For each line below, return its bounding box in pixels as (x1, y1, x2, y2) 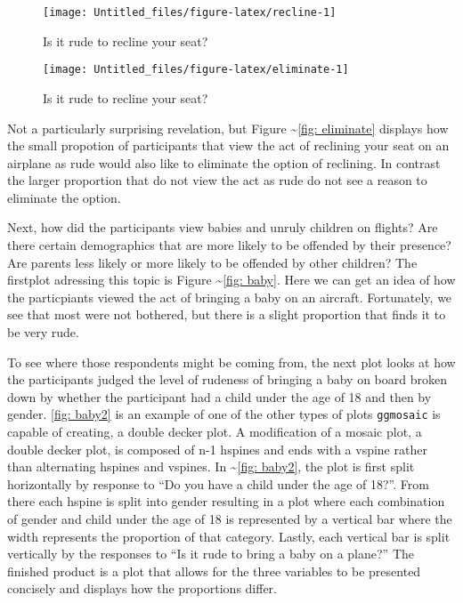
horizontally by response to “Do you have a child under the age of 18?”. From (7, 474, 429, 493)
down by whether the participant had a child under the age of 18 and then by (7, 387, 432, 406)
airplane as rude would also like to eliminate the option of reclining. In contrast (7, 153, 441, 172)
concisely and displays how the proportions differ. (7, 579, 278, 598)
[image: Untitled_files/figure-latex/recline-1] (43, 6, 337, 19)
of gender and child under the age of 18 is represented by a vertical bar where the (7, 510, 452, 528)
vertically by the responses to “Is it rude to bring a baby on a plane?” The (7, 544, 415, 563)
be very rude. (7, 323, 79, 342)
